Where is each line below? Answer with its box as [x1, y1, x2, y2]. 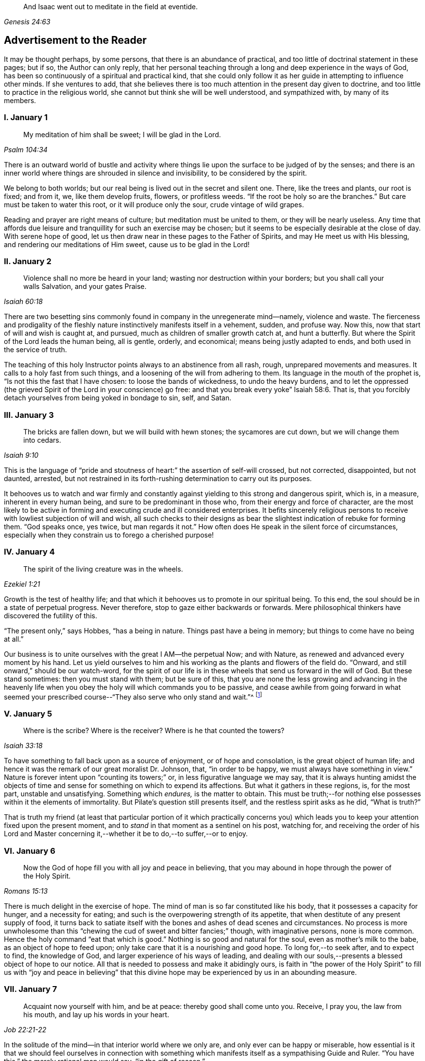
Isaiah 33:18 [4, 741, 43, 750]
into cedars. [23, 436, 61, 445]
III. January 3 [4, 410, 54, 420]
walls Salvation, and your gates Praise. [23, 282, 147, 291]
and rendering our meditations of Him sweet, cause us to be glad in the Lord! [4, 240, 250, 249]
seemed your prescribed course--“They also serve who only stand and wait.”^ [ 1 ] [4, 691, 262, 701]
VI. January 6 [4, 845, 55, 856]
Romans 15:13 [4, 887, 48, 895]
